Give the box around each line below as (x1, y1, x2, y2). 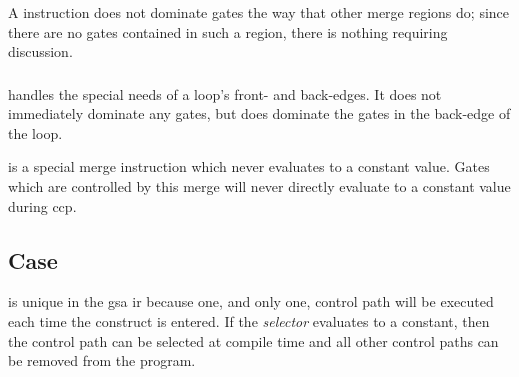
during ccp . (8, 195, 77, 216)
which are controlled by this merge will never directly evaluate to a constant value (8, 176, 511, 196)
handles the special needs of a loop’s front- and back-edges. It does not (8, 83, 442, 104)
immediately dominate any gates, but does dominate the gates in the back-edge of (8, 103, 511, 124)
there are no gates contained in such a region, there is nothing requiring (8, 21, 448, 42)
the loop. (8, 122, 63, 143)
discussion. (8, 41, 73, 62)
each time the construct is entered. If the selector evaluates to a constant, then (8, 310, 490, 331)
